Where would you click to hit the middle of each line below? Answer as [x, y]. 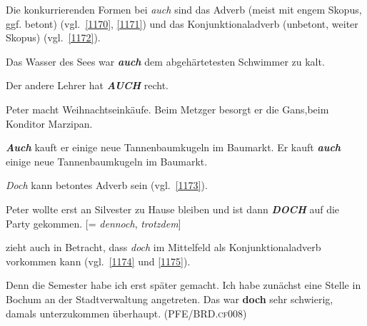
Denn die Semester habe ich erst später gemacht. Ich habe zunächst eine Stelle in [183, 285]
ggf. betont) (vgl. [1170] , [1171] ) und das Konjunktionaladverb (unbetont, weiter [182, 23]
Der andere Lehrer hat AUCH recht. [87, 85]
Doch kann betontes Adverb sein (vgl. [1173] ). [107, 185]
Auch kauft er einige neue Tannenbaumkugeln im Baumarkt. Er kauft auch [174, 147]
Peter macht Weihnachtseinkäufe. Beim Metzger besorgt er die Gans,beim [167, 109]
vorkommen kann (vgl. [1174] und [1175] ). [98, 261]
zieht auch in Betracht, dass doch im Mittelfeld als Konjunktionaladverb [164, 247]
